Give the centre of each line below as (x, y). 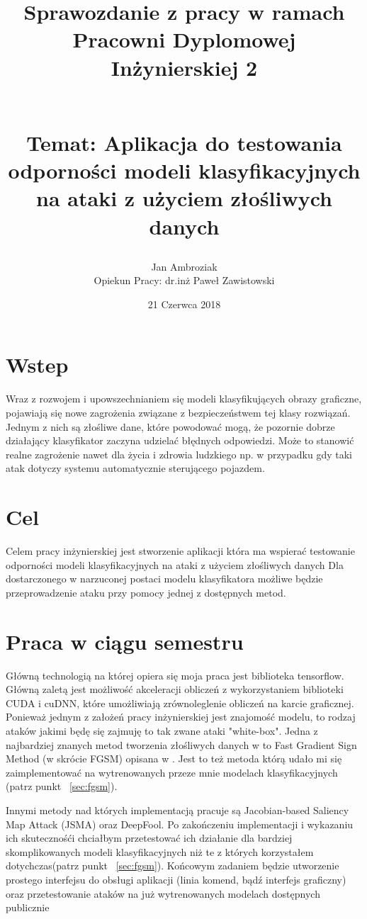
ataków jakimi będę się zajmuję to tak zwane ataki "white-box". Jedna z (162, 730)
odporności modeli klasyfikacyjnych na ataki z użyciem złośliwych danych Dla (175, 564)
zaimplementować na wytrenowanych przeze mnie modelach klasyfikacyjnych (172, 772)
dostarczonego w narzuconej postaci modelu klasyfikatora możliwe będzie (164, 579)
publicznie (28, 907)
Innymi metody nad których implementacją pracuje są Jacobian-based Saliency (177, 810)
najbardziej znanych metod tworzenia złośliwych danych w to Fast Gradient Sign (181, 744)
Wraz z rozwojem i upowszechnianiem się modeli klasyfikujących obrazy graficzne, (184, 399)
